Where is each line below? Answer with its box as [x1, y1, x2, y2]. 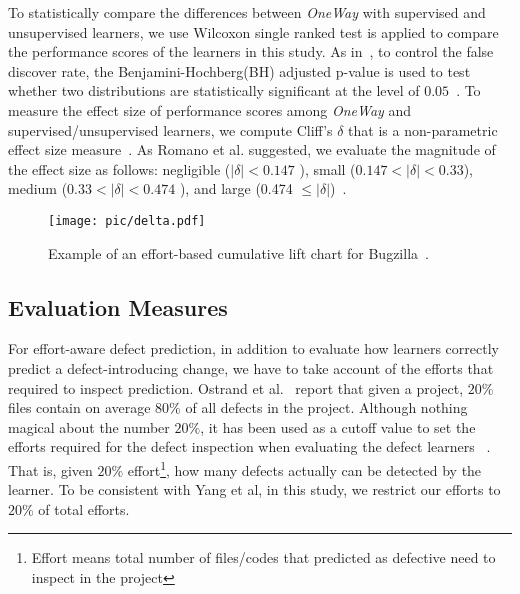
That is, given [8, 459, 93, 480]
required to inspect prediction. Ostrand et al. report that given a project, [8, 377, 464, 398]
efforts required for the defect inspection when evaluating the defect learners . [8, 436, 491, 457]
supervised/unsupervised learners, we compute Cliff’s [8, 119, 333, 140]
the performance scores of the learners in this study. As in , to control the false [8, 41, 494, 62]
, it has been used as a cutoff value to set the [200, 416, 476, 437]
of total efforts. [38, 498, 130, 519]
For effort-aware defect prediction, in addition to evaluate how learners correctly [8, 338, 499, 359]
